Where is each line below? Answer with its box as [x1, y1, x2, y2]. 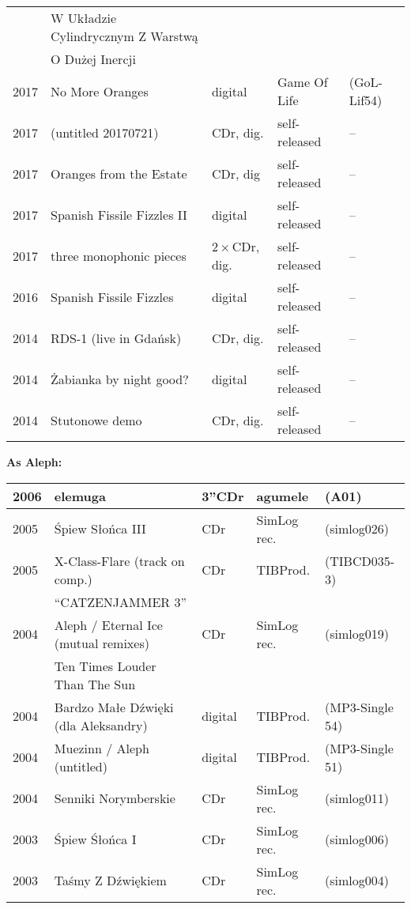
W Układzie [51, 9, 117, 27]
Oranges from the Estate [51, 164, 187, 183]
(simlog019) [325, 624, 389, 643]
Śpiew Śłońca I [54, 830, 137, 849]
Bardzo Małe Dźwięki [54, 697, 174, 716]
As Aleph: [6, 454, 62, 470]
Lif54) [349, 91, 383, 109]
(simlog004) [325, 871, 389, 890]
